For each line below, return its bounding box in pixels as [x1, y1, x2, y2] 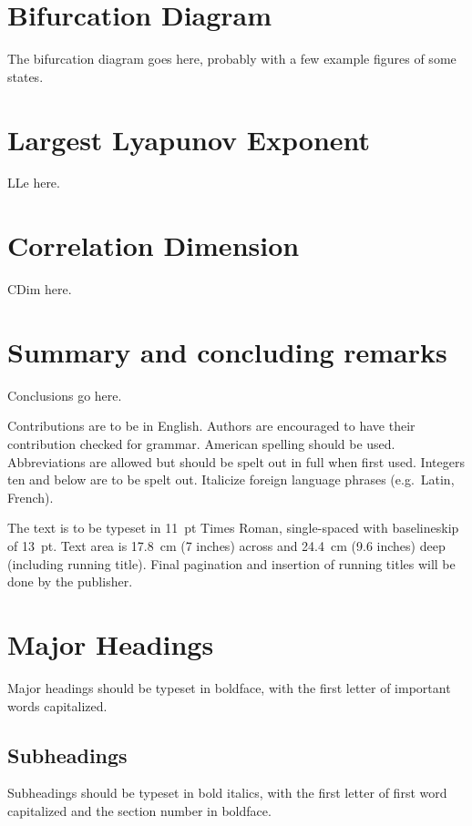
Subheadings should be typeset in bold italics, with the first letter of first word [7, 783, 447, 802]
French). [7, 487, 54, 506]
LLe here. [7, 173, 60, 192]
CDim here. [7, 280, 72, 299]
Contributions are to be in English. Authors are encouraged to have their [7, 416, 416, 435]
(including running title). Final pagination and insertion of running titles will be [7, 554, 456, 573]
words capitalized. [7, 696, 108, 715]
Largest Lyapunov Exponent [7, 120, 371, 158]
